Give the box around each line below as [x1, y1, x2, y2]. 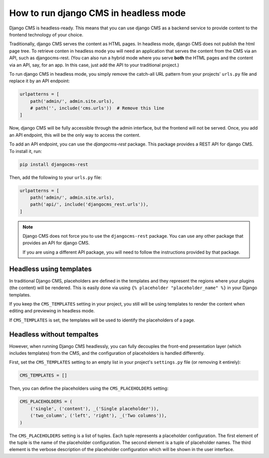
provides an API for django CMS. [22, 240, 90, 246]
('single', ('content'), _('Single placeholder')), [30, 406, 159, 411]
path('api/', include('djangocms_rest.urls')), [30, 202, 149, 207]
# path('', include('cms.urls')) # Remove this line [30, 105, 164, 111]
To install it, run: [9, 148, 42, 154]
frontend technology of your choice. [9, 31, 84, 37]
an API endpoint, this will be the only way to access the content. [9, 132, 140, 138]
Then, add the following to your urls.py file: [9, 174, 102, 180]
